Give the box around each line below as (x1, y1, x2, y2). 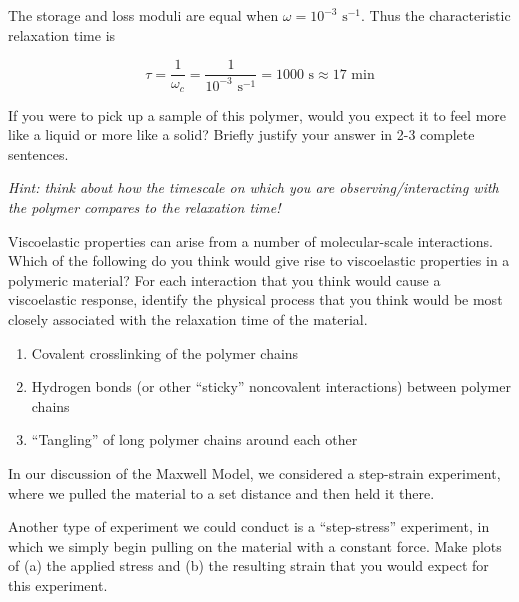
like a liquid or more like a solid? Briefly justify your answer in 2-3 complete (8, 124, 475, 145)
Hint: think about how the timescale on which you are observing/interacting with (8, 177, 499, 198)
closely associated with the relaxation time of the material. (8, 309, 368, 330)
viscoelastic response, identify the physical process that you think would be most (8, 289, 503, 310)
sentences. (8, 143, 69, 164)
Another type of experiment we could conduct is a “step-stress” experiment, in (8, 516, 490, 537)
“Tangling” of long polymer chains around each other (31, 429, 358, 450)
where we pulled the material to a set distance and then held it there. (8, 482, 435, 503)
